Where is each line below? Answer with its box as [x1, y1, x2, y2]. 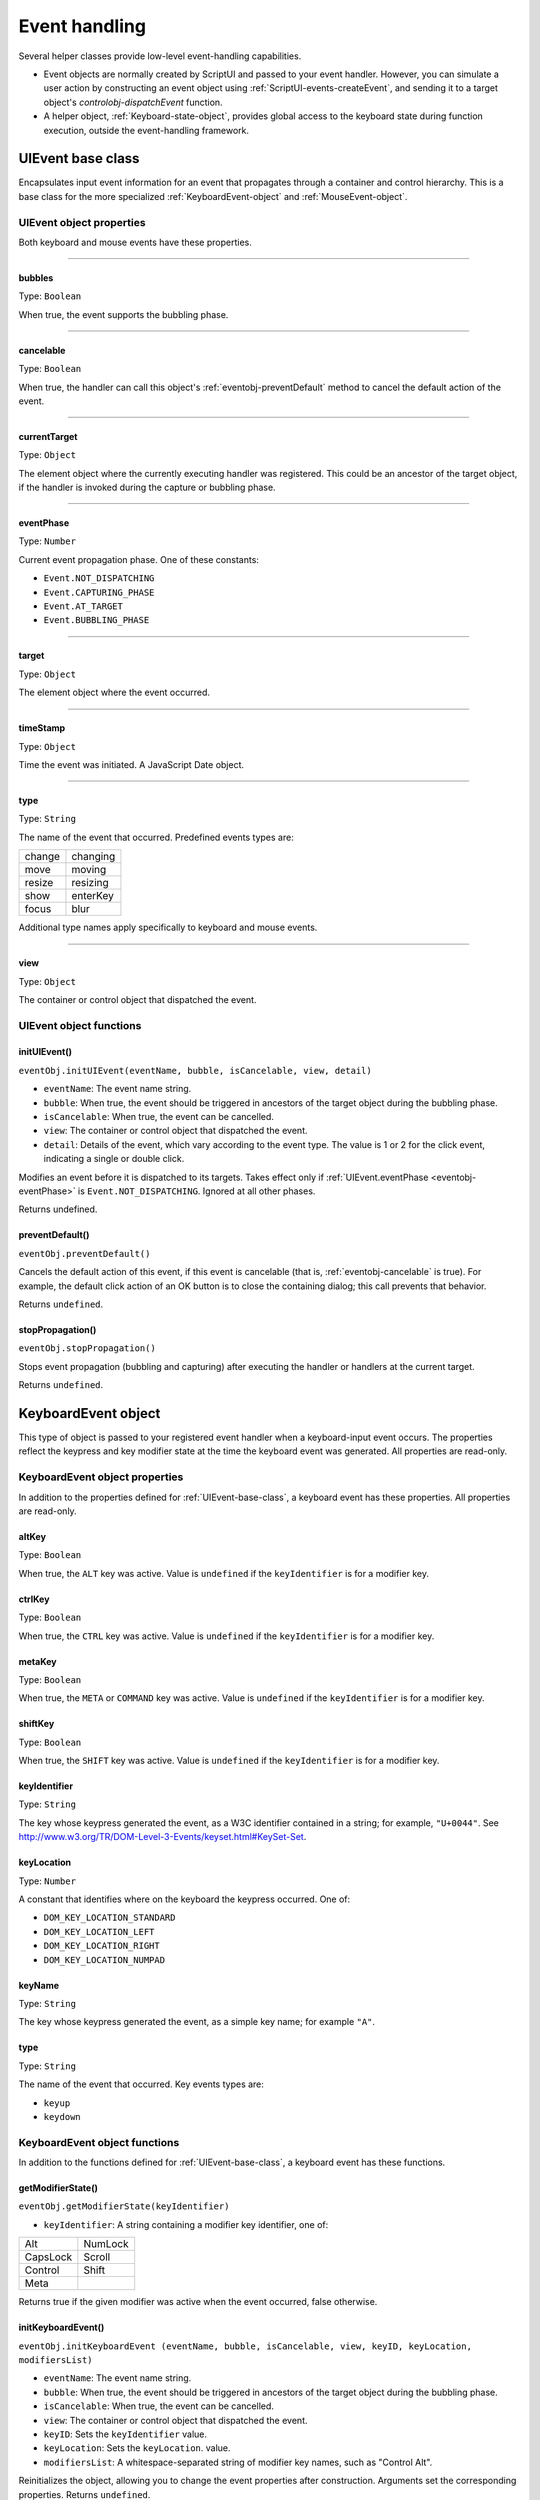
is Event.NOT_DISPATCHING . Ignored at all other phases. [77, 1185, 316, 1197]
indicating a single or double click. [43, 1153, 185, 1165]
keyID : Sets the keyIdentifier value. [43, 2428, 208, 2440]
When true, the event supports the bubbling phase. [18, 308, 229, 320]
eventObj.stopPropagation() [18, 1343, 157, 1354]
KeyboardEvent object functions [18, 2135, 180, 2149]
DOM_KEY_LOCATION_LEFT [43, 1926, 155, 1937]
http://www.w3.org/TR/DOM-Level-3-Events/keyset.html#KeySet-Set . [18, 1831, 307, 1843]
